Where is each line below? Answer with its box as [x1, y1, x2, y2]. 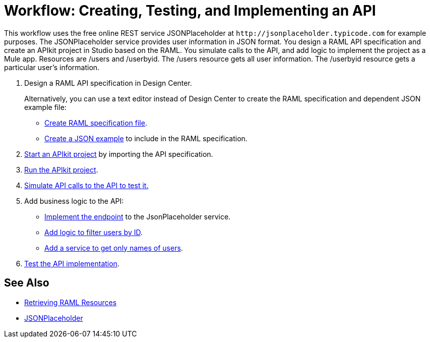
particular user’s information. [4, 63, 100, 72]
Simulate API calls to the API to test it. [24, 181, 149, 190]
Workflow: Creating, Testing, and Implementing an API [4, 2, 376, 19]
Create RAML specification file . [44, 118, 147, 127]
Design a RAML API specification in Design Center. [24, 78, 192, 87]
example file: [24, 102, 67, 111]
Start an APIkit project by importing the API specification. [24, 149, 213, 158]
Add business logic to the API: [24, 196, 124, 205]
